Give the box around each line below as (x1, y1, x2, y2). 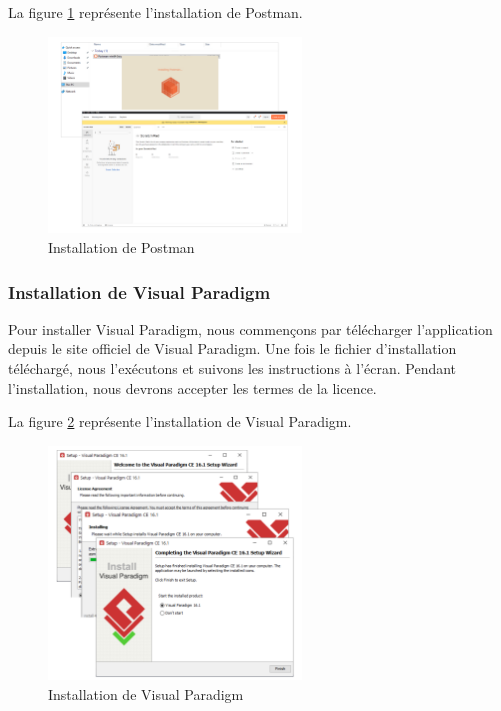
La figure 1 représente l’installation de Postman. (8, 2, 303, 22)
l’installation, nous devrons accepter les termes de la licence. (8, 377, 377, 398)
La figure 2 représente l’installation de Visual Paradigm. (8, 411, 352, 432)
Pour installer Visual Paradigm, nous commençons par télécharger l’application (8, 318, 493, 339)
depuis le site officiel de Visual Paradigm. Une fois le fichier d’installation (8, 338, 457, 359)
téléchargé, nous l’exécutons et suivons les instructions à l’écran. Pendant (8, 358, 457, 379)
